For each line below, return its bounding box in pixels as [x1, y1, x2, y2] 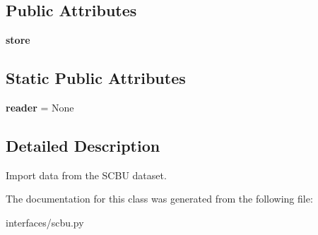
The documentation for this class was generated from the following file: [6, 191, 313, 206]
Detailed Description [6, 134, 160, 156]
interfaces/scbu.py [6, 215, 84, 229]
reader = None [6, 100, 74, 114]
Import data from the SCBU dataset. [6, 167, 167, 182]
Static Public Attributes [6, 67, 186, 89]
